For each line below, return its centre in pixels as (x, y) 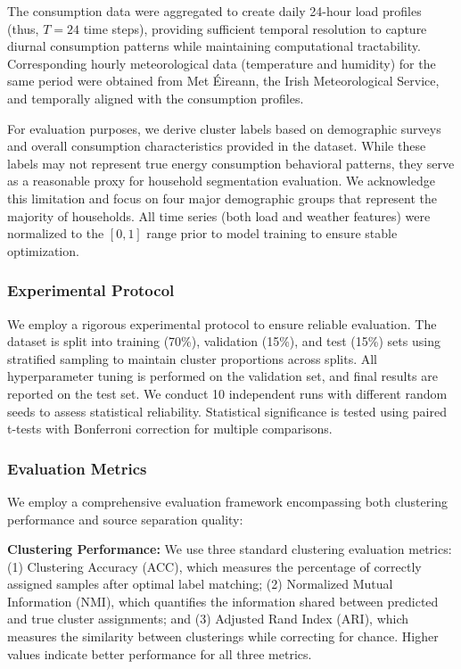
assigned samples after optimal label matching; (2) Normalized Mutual (200, 584)
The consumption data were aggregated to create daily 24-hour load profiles (214, 11)
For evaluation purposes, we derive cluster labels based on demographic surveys (224, 128)
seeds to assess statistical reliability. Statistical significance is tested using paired (227, 411)
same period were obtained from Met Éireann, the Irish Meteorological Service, (223, 81)
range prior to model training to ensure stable (272, 233)
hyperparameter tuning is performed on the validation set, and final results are (222, 376)
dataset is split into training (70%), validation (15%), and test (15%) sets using (224, 341)
